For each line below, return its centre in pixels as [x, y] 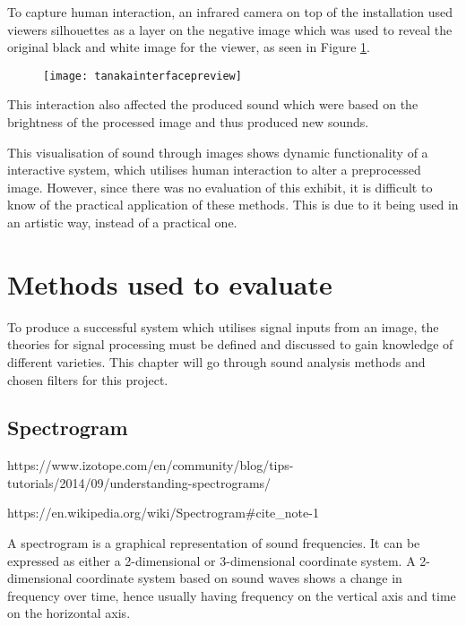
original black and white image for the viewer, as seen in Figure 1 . [189, 47]
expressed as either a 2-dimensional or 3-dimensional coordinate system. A [211, 560]
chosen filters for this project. [88, 379]
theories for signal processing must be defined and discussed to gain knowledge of [230, 344]
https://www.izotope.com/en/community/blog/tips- [151, 465]
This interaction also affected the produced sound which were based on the [213, 104]
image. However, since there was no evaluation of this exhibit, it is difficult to [220, 187]
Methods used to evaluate [170, 283]
